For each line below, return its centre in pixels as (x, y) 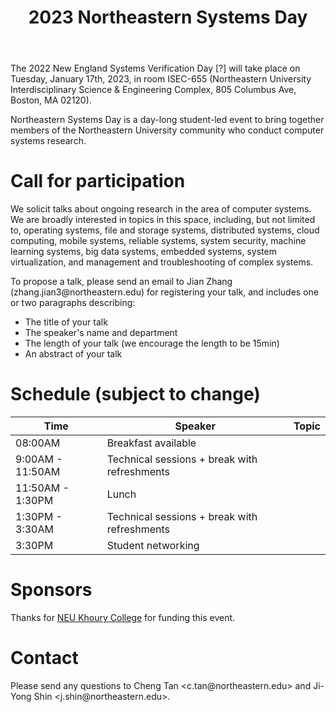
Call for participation (98, 181)
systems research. (48, 141)
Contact (44, 658)
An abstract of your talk (73, 354)
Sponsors (51, 590)
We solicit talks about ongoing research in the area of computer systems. (161, 209)
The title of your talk (66, 322)
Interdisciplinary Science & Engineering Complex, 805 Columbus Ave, (153, 90)
